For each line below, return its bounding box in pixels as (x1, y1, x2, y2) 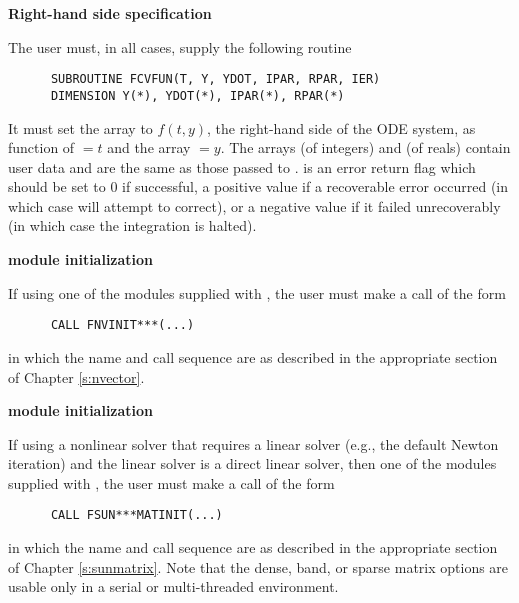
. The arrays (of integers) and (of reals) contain (220, 137, 511, 158)
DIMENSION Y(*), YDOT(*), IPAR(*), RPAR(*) (50, 88, 345, 103)
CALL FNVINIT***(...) (50, 318, 195, 333)
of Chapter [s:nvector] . (8, 366, 145, 387)
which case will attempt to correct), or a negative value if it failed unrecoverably (8, 195, 501, 216)
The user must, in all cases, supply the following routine (8, 36, 352, 57)
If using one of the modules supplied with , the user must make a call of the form (8, 282, 506, 303)
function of (8, 137, 75, 158)
